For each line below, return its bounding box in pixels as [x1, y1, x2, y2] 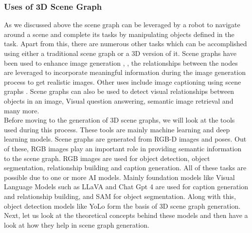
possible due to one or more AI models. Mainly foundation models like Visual [4, 172, 235, 182]
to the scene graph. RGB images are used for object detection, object [4, 153, 210, 163]
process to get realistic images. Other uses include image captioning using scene [4, 76, 241, 87]
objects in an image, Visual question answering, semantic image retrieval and [4, 95, 234, 106]
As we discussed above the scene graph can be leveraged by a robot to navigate [4, 19, 240, 30]
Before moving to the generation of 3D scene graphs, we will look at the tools [4, 115, 235, 125]
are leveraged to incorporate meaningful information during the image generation [4, 67, 246, 77]
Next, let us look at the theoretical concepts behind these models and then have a [4, 210, 248, 220]
